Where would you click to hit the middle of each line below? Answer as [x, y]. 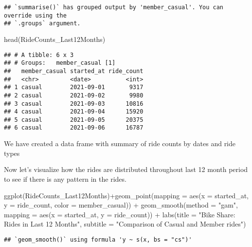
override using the [35, 15]
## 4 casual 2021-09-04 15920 [74, 112]
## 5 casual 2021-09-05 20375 [74, 120]
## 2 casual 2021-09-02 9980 [74, 95]
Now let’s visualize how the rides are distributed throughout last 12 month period [126, 169]
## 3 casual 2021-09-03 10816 [74, 104]
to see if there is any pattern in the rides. [65, 179]
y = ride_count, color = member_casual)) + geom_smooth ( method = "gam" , [121, 205]
